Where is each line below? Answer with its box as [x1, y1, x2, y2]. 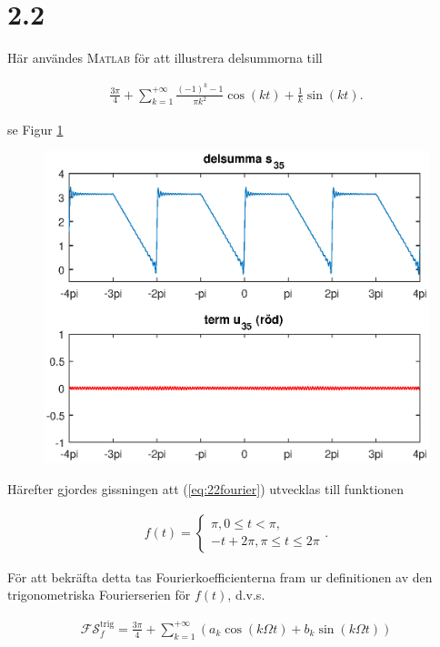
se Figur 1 [7, 119, 64, 138]
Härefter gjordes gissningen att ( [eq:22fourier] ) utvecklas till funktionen [7, 480, 405, 499]
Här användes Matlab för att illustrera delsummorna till [7, 48, 323, 67]
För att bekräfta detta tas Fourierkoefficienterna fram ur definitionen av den [7, 567, 433, 586]
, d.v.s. [227, 585, 265, 604]
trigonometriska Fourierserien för [7, 585, 191, 604]
